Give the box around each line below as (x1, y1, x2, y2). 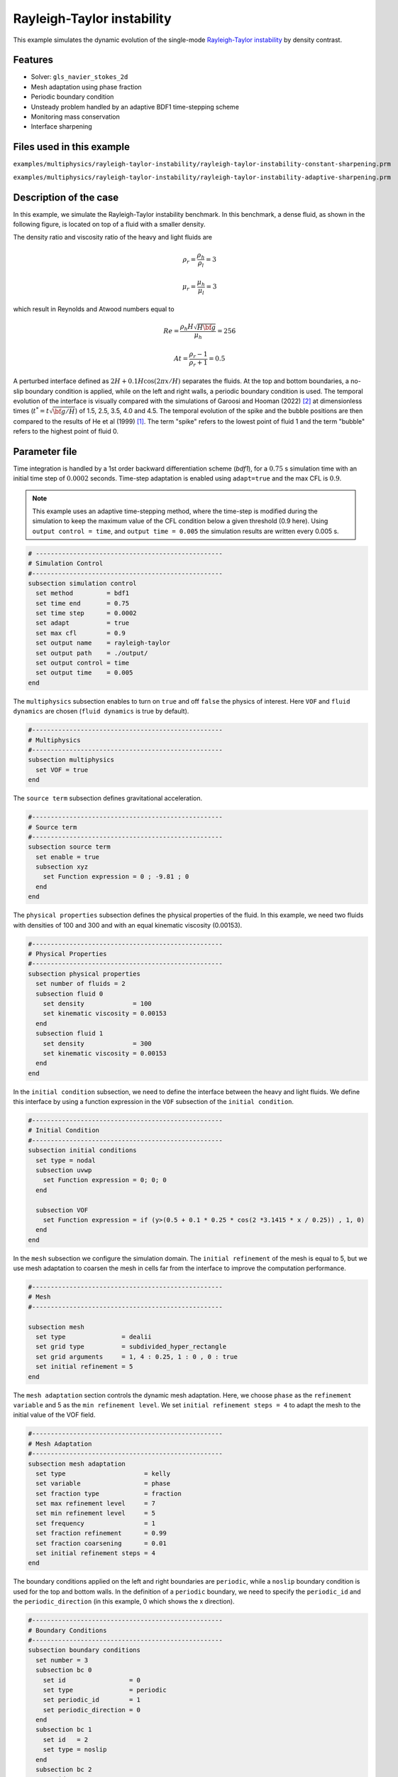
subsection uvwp (35, 1166, 92, 1174)
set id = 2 (43, 1735, 89, 1744)
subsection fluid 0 (35, 989, 104, 998)
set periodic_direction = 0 (43, 1706, 141, 1714)
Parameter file (13, 445, 77, 458)
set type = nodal (35, 1156, 96, 1164)
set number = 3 (35, 1656, 89, 1664)
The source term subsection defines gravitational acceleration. (13, 794, 202, 802)
